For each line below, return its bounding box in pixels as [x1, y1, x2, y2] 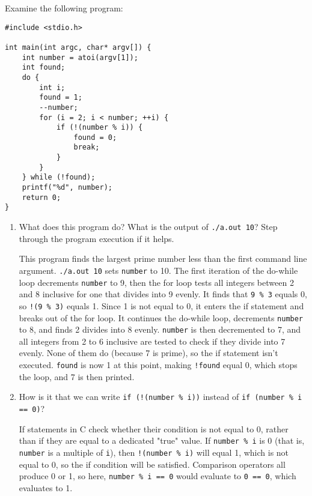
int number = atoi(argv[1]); [22, 53, 138, 62]
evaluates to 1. [19, 481, 73, 494]
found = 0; [73, 133, 117, 142]
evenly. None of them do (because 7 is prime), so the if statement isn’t [19, 346, 278, 359]
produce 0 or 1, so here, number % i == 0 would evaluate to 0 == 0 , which [19, 470, 296, 482]
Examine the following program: [5, 2, 123, 14]
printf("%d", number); [22, 183, 112, 192]
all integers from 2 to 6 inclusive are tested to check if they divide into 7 [19, 334, 286, 347]
